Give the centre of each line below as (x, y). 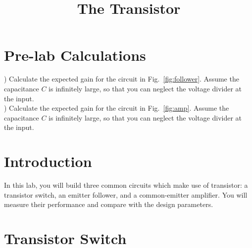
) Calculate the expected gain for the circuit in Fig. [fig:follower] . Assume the (122, 79)
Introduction (48, 161)
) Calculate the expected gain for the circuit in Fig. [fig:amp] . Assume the (117, 108)
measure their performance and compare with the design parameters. (109, 204)
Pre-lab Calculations (75, 55)
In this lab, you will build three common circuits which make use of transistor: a (126, 185)
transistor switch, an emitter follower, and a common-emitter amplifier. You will (126, 194)
